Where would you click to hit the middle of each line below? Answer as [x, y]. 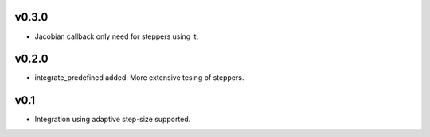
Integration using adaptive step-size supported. [113, 120]
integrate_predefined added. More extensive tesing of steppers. [139, 78]
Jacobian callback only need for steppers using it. [117, 36]
